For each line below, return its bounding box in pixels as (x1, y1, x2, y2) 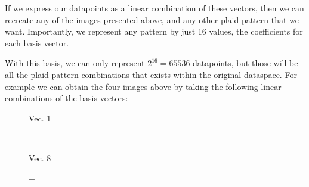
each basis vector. (5, 36, 69, 49)
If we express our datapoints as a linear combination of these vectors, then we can (5, 2, 304, 14)
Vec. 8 (29, 151, 51, 164)
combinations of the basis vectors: (5, 92, 128, 104)
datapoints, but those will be (193, 57, 298, 69)
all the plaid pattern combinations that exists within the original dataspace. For (5, 68, 297, 80)
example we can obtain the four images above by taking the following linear (5, 80, 282, 92)
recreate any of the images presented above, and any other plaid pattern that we (5, 13, 299, 26)
